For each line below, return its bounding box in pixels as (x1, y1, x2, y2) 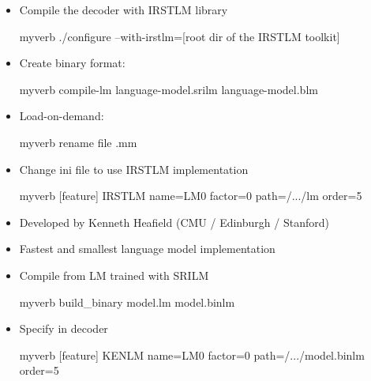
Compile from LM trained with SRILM (19, 266, 209, 283)
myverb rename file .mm (19, 134, 137, 150)
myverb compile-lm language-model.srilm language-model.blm (19, 81, 318, 97)
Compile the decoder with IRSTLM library (19, 2, 228, 17)
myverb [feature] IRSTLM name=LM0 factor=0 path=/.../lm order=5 (19, 187, 362, 204)
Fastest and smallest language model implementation (19, 240, 275, 257)
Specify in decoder (19, 320, 108, 337)
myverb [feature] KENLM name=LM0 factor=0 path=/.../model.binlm (19, 346, 365, 363)
